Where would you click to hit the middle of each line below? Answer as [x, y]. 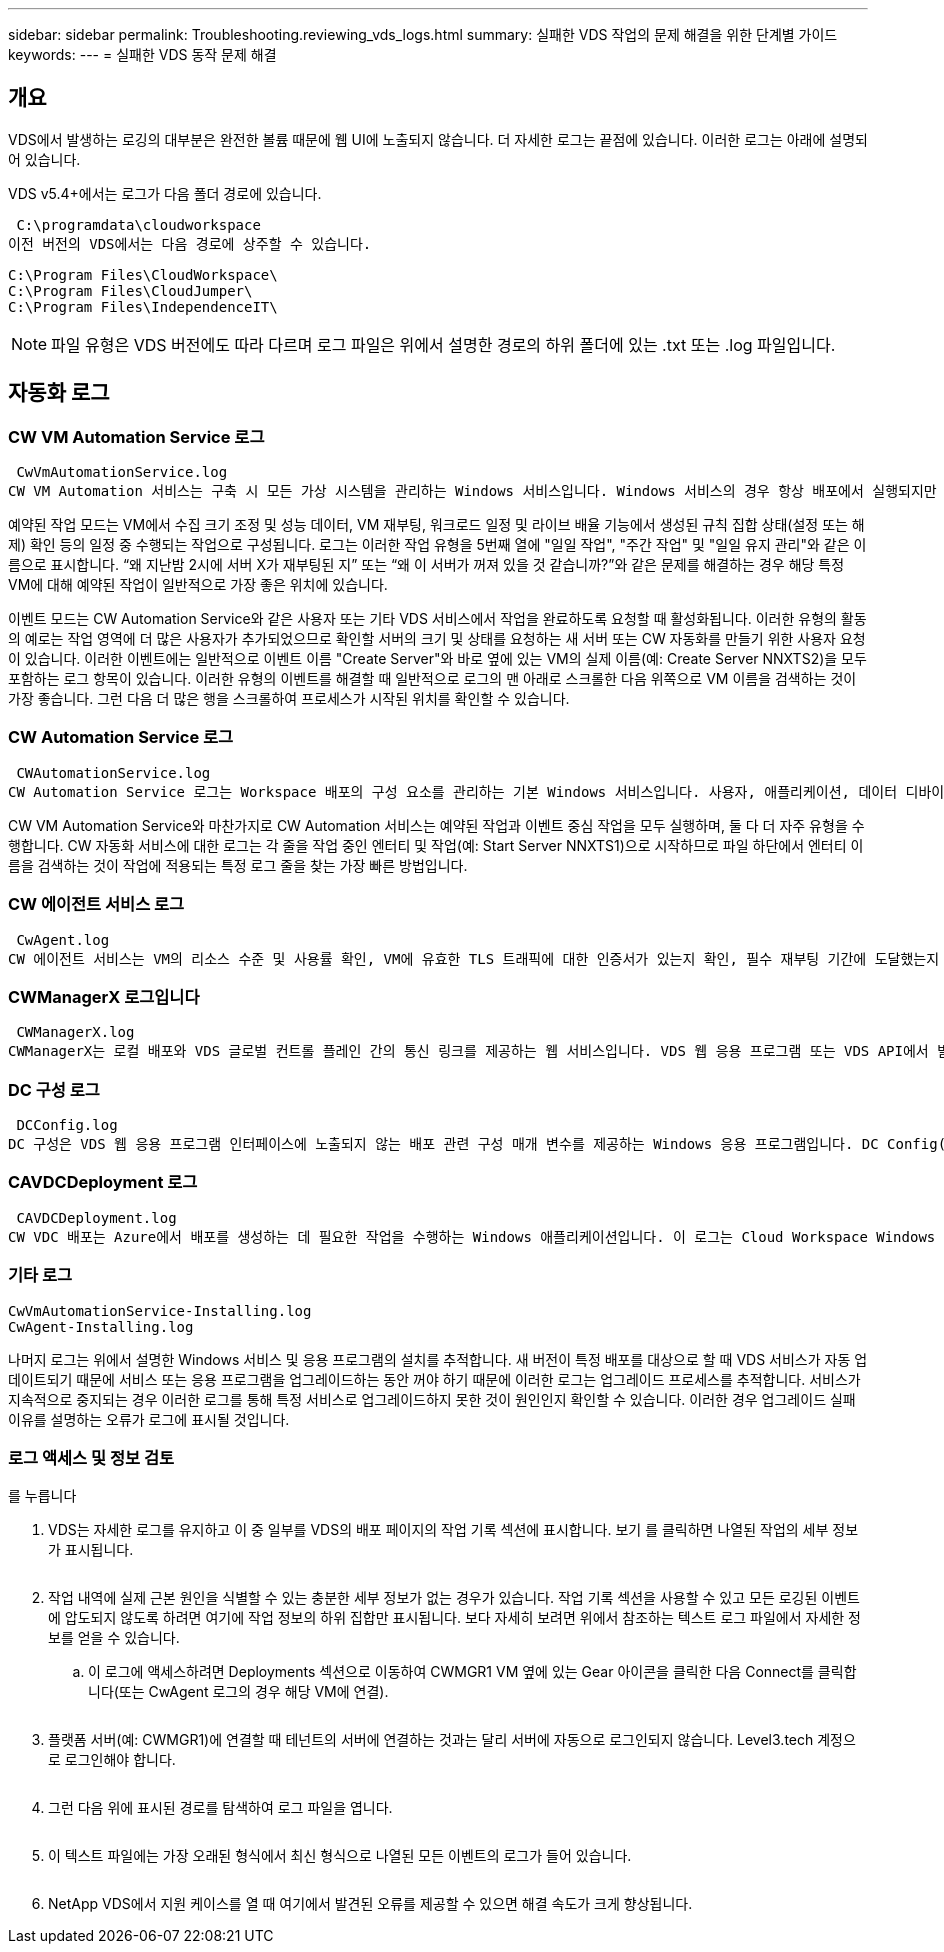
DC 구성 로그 [54, 1089]
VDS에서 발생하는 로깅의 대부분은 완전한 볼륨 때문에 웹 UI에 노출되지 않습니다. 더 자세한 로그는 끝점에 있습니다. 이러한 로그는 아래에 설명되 [438, 139]
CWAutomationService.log [113, 772]
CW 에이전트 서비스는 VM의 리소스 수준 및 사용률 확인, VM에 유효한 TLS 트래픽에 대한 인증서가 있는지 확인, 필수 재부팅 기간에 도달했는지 [474, 958]
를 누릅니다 [42, 1496]
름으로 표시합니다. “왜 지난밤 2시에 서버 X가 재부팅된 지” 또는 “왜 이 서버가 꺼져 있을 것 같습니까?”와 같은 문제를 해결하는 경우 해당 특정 [426, 565]
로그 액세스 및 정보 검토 [91, 1457]
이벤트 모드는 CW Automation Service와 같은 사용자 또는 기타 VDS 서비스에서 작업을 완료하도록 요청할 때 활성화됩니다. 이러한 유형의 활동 [437, 619]
